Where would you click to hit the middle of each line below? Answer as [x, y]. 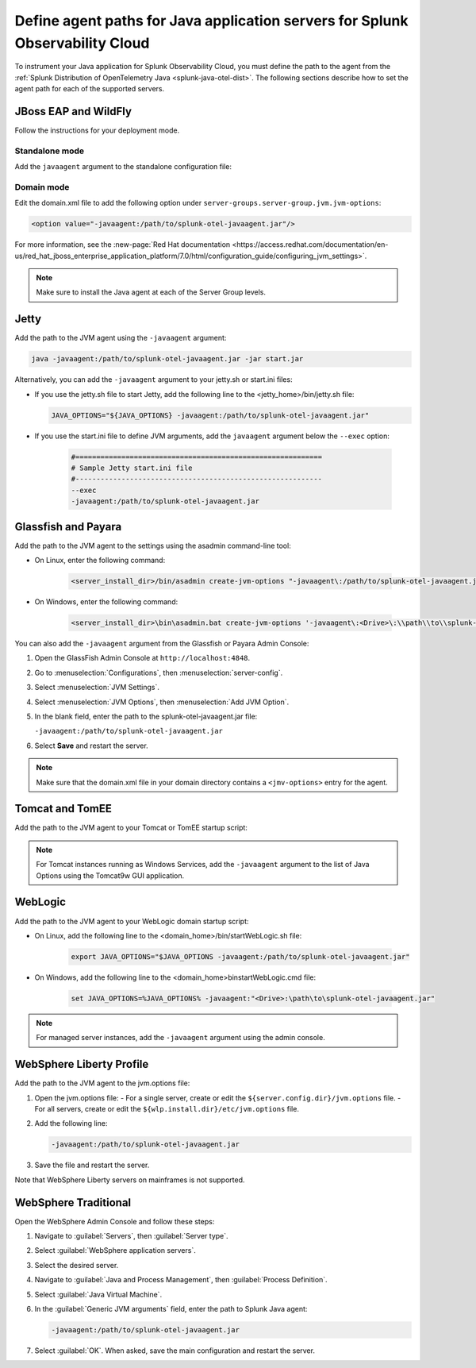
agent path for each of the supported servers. [90, 89]
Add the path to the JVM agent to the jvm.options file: [102, 1083]
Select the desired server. [77, 1265]
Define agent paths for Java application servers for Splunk [211, 21]
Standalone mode [50, 151]
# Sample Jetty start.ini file [132, 468]
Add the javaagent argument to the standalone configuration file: [123, 167]
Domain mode [42, 187]
